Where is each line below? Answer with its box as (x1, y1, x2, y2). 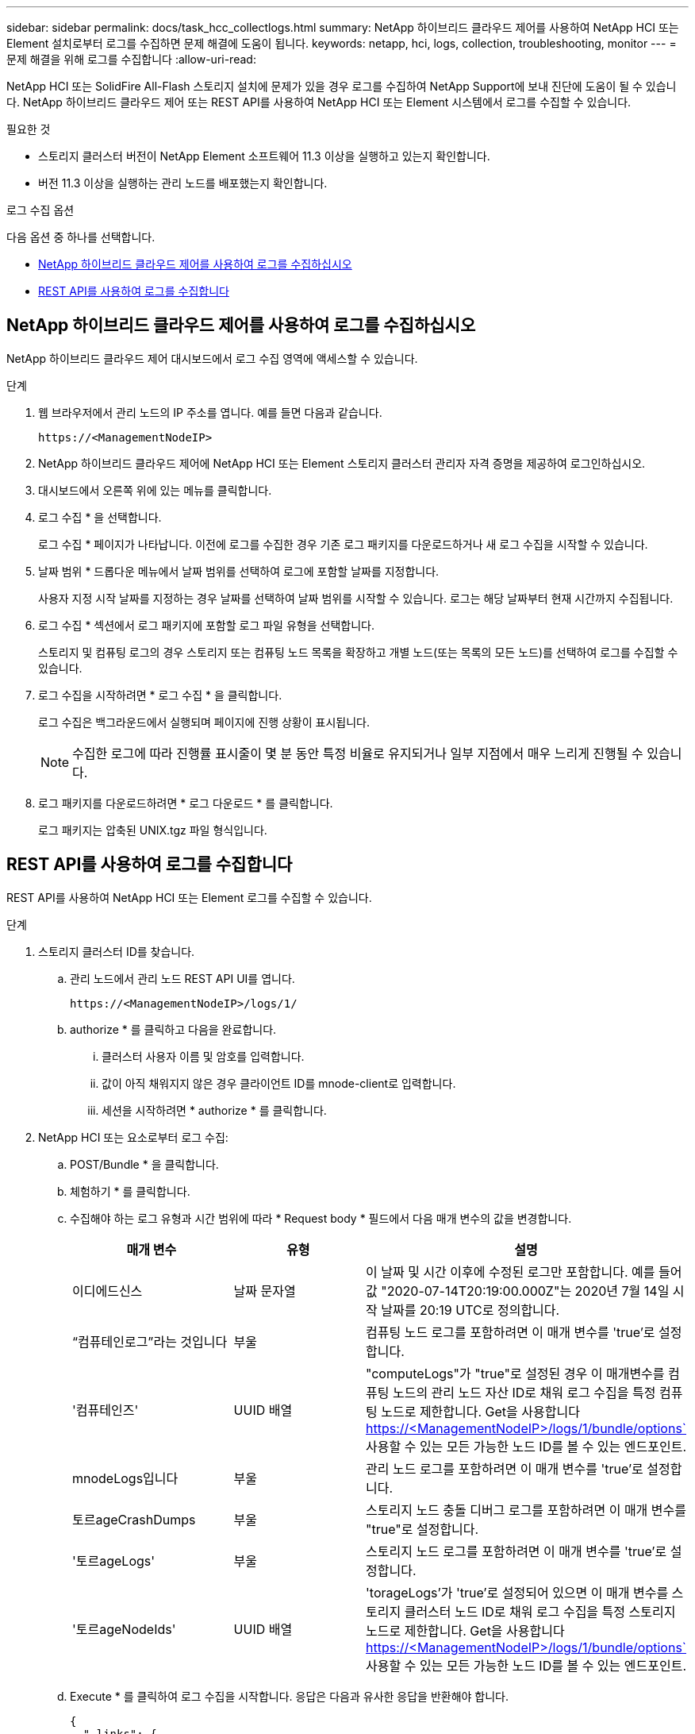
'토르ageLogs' (72, 1552, 156, 1569)
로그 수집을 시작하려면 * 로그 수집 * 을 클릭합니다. (38, 688, 282, 702)
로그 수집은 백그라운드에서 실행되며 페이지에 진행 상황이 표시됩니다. (38, 715, 370, 729)
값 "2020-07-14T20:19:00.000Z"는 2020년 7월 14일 (366, 1282, 670, 1299)
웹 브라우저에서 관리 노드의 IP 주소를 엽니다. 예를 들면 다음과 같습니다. (38, 405, 382, 419)
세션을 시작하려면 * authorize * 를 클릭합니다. (102, 1103, 327, 1117)
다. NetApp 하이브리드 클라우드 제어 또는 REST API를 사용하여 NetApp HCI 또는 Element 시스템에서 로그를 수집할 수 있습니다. (6, 95, 632, 109)
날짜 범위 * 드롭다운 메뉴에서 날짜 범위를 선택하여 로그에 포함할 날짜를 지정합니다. (38, 564, 440, 578)
